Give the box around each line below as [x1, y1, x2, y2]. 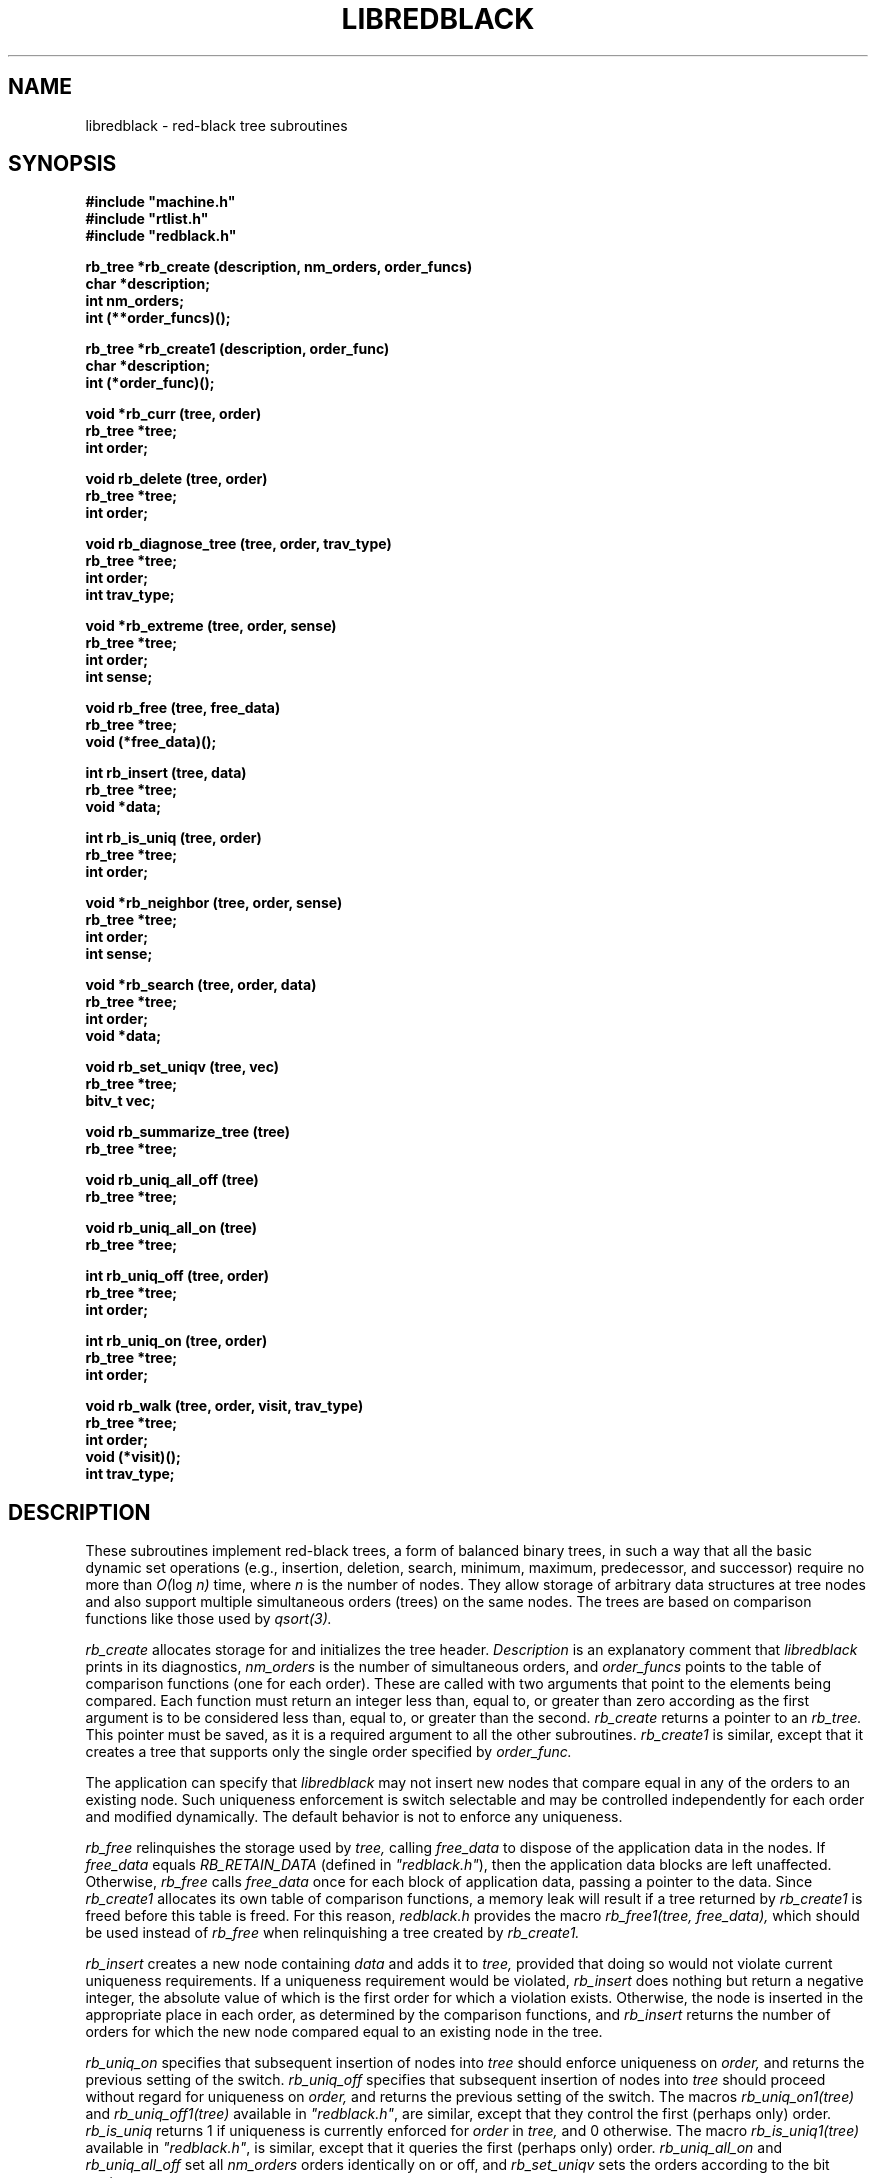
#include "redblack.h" [85, 227, 237, 245]
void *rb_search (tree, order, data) [85, 976, 317, 994]
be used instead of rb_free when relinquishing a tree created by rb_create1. [85, 1924, 580, 1942]
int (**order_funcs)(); [85, 309, 231, 327]
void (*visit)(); [85, 1448, 181, 1466]
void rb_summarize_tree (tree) [85, 1123, 291, 1141]
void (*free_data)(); [85, 733, 217, 751]
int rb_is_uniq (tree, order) [85, 829, 262, 847]
